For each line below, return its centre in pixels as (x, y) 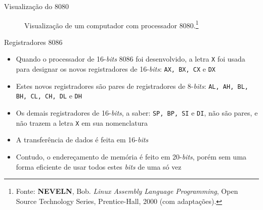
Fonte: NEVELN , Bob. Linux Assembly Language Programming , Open (127, 191)
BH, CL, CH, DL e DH (49, 96)
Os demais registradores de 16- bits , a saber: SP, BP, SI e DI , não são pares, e (137, 113)
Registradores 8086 (33, 42)
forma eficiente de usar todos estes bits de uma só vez (99, 166)
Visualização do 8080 (37, 6)
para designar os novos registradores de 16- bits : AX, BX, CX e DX (116, 69)
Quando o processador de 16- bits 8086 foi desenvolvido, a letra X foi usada (130, 59)
